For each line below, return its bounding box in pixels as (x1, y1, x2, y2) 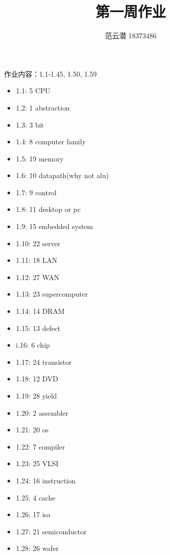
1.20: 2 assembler (16, 407, 68, 418)
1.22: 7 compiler (16, 441, 65, 452)
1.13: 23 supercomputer (16, 289, 88, 299)
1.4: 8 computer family (16, 136, 86, 147)
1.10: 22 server (16, 238, 60, 248)
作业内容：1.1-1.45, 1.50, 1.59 (4, 68, 97, 79)
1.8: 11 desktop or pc (16, 204, 81, 214)
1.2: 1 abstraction (16, 102, 70, 113)
